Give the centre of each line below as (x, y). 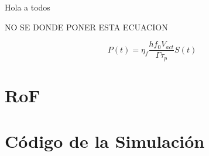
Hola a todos (28, 7)
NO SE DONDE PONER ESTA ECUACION (86, 27)
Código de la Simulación (105, 141)
